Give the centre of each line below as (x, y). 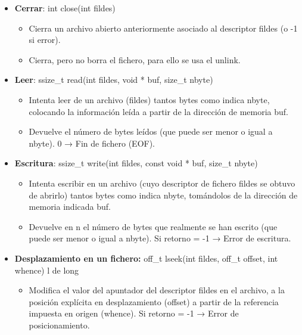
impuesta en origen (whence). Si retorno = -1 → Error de (134, 313)
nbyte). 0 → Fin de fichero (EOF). (92, 143)
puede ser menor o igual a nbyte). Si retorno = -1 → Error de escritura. (160, 238)
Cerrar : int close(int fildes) (65, 8)
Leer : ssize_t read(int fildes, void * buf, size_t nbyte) (114, 80)
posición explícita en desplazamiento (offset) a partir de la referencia (154, 301)
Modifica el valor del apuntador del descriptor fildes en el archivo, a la (157, 290)
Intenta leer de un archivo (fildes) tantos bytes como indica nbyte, (149, 99)
